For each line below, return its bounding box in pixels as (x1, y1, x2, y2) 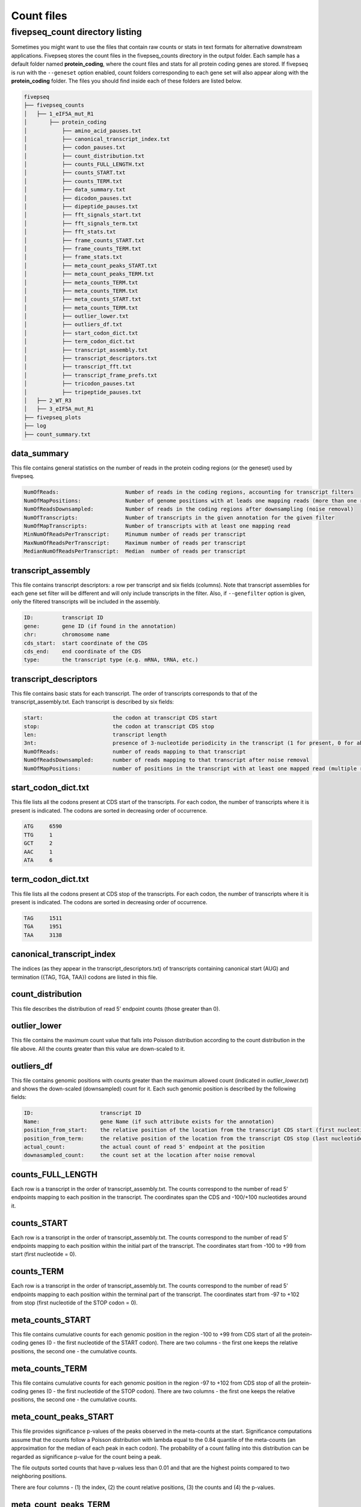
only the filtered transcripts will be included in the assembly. (11, 598, 161, 605)
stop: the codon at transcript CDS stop (23, 723, 215, 729)
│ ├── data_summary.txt (23, 186, 126, 193)
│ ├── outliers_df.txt (23, 321, 123, 328)
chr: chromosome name (23, 631, 110, 638)
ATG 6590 (23, 823, 63, 830)
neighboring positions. (11, 1473, 67, 1480)
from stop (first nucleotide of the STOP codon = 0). (11, 1299, 138, 1306)
